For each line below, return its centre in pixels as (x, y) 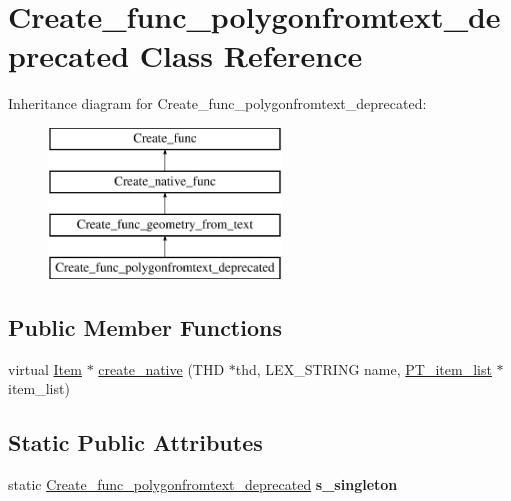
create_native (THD (161, 368)
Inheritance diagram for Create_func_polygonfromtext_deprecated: (217, 103)
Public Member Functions (145, 327)
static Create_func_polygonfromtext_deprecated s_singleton (203, 484)
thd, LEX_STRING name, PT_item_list (363, 368)
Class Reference (251, 55)
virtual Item (45, 368)
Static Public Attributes (135, 442)
